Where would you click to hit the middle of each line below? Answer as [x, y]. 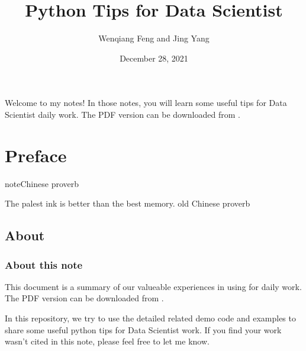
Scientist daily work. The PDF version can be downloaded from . [123, 114]
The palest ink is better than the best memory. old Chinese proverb [128, 203]
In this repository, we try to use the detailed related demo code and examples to [150, 318]
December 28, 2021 [154, 58]
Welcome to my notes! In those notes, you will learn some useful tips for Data [146, 103]
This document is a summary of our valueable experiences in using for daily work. [153, 286]
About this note [44, 264]
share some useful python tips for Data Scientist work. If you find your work [143, 329]
